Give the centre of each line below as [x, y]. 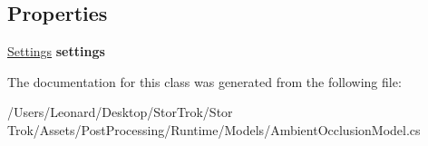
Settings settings [56, 51]
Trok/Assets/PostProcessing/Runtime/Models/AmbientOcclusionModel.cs [214, 129]
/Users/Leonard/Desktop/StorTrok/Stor [120, 112]
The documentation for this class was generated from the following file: [204, 81]
